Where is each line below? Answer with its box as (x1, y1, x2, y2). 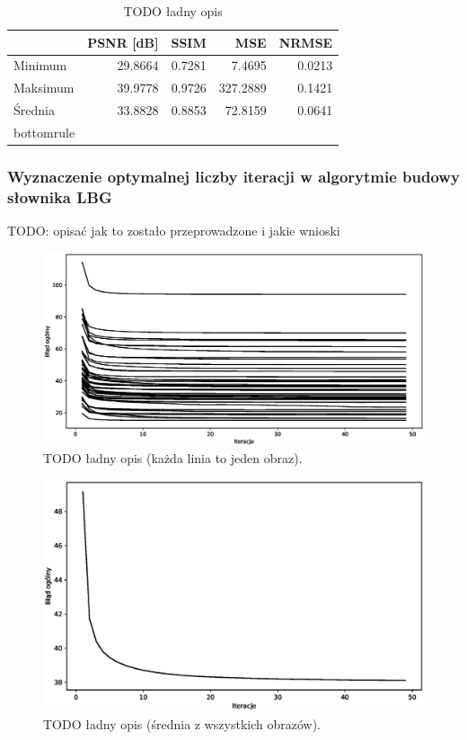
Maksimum (13, 78, 75, 97)
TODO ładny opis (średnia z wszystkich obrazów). (43, 714, 321, 733)
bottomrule (13, 122, 75, 141)
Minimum (13, 56, 67, 75)
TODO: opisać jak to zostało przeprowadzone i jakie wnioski (7, 221, 340, 240)
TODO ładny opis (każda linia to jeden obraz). (43, 449, 303, 468)
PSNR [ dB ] (87, 32, 159, 51)
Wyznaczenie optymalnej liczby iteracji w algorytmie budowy (7, 165, 460, 187)
